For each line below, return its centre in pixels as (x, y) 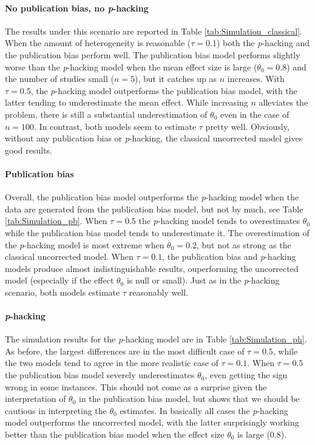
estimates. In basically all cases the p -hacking (204, 410)
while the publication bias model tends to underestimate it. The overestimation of (157, 232)
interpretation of (36, 399)
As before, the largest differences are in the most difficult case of (125, 351)
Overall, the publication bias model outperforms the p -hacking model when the (152, 197)
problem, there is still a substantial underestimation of (106, 114)
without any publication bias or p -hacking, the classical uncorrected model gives (154, 138)
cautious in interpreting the (56, 410)
